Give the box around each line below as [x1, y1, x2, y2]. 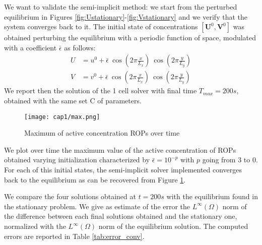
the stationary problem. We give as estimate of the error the [4, 201, 190, 211]
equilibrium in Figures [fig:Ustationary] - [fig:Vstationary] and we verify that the [4, 11, 247, 22]
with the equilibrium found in [166, 191, 258, 202]
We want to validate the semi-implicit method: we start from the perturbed [4, 2, 237, 12]
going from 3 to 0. [202, 154, 258, 165]
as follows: [64, 42, 96, 52]
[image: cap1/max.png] [24, 113, 100, 120]
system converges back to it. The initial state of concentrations [4, 21, 198, 32]
